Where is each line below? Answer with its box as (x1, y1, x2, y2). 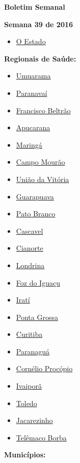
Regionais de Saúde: (4, 53, 76, 64)
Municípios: (4, 449, 46, 460)
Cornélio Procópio (16, 363, 73, 374)
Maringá (16, 139, 42, 150)
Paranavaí (16, 87, 47, 98)
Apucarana (16, 122, 50, 133)
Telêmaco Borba (16, 432, 67, 442)
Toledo (16, 397, 37, 408)
